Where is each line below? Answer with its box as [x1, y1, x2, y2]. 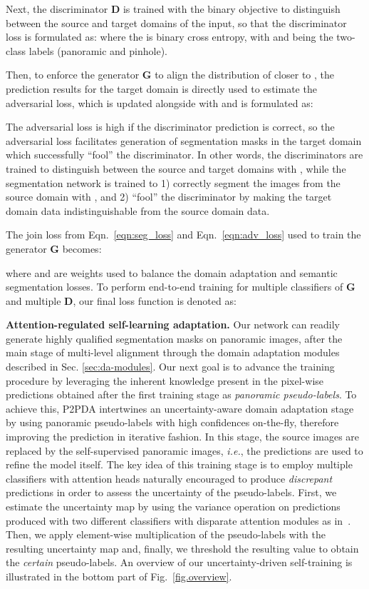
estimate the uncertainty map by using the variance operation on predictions [6, 499, 341, 513]
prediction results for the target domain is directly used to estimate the [6, 81, 317, 96]
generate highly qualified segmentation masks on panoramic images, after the [6, 331, 343, 346]
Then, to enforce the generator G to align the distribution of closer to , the [6, 67, 335, 82]
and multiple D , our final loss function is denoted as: [6, 293, 237, 308]
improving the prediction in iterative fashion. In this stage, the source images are [6, 429, 360, 444]
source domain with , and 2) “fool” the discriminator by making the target [6, 189, 332, 204]
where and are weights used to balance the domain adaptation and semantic [6, 265, 338, 280]
